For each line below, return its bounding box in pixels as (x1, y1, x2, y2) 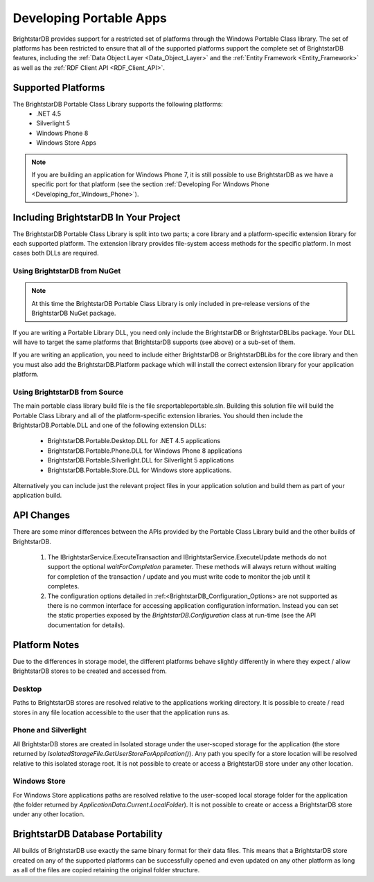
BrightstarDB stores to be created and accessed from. (12, 667, 168, 675)
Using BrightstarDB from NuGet (12, 267, 121, 276)
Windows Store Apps (36, 138, 97, 147)
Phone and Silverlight (12, 726, 87, 735)
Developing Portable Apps (12, 10, 168, 26)
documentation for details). (47, 620, 125, 629)
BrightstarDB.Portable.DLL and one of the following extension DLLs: (12, 421, 207, 429)
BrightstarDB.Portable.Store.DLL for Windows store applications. (47, 466, 232, 474)
